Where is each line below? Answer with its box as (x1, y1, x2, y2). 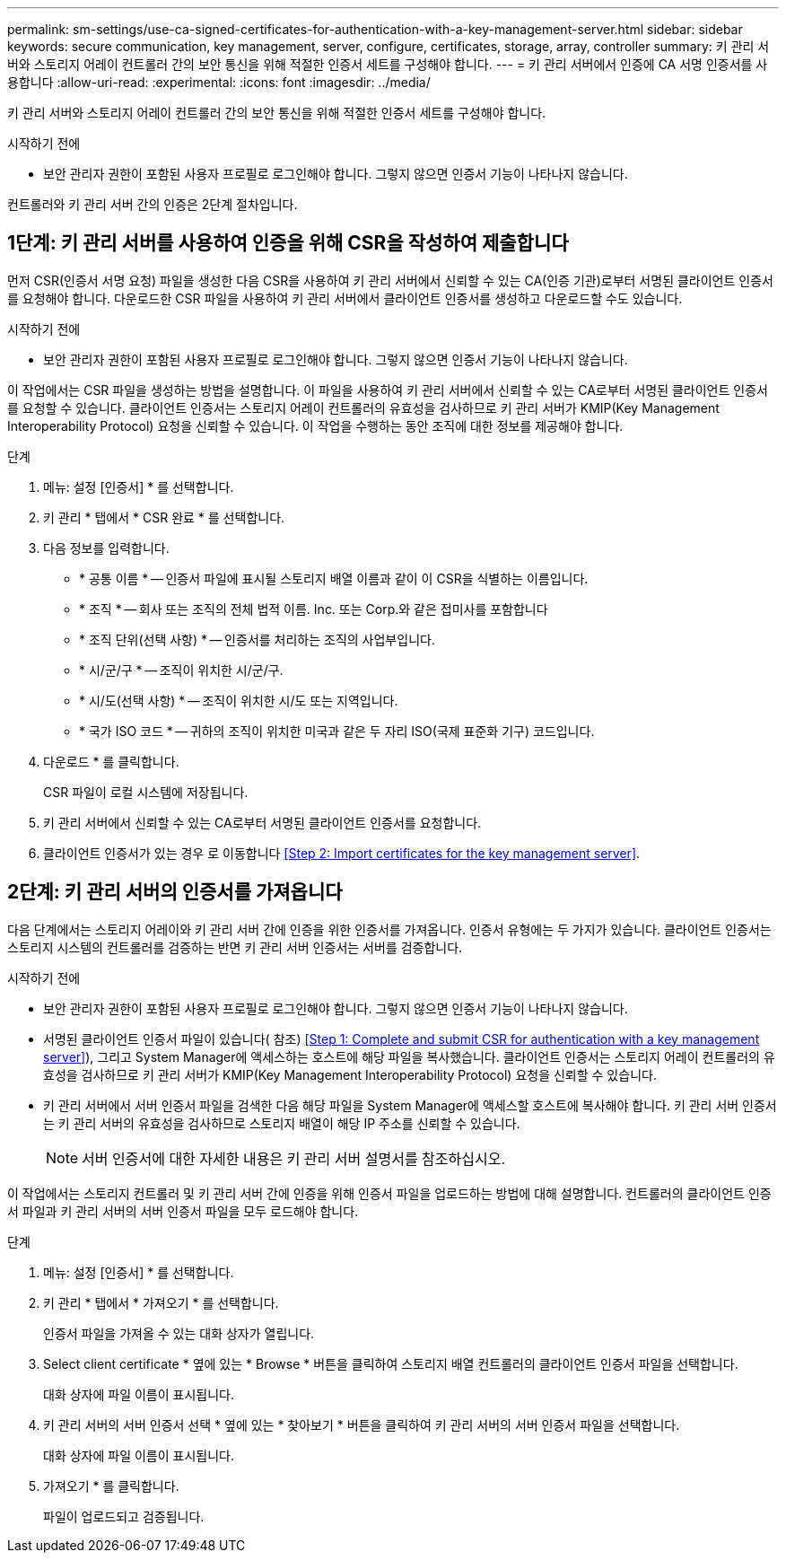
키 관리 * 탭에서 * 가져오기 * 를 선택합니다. (43, 1294, 279, 1310)
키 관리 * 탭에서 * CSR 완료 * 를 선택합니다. (43, 509, 285, 525)
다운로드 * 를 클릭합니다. (43, 753, 179, 769)
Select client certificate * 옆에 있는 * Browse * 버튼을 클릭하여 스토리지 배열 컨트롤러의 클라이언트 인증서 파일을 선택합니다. (43, 1355, 738, 1372)
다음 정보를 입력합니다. (43, 539, 170, 556)
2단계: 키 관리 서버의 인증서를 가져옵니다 (7, 881, 343, 904)
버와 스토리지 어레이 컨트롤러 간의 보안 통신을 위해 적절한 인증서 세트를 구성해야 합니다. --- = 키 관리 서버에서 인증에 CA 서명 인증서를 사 (7, 57, 768, 72)
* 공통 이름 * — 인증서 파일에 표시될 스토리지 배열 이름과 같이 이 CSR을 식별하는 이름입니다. (79, 570, 589, 586)
